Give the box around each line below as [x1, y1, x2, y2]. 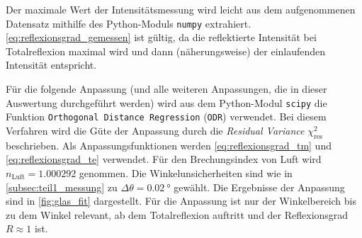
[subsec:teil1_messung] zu [6, 179, 118, 194]
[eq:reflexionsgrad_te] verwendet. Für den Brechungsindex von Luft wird [6, 152, 322, 166]
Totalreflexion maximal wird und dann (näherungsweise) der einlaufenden [6, 43, 326, 58]
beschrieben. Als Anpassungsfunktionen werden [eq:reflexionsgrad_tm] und [6, 137, 332, 152]
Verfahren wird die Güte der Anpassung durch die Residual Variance [6, 123, 305, 137]
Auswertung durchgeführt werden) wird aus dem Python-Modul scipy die [6, 95, 327, 110]
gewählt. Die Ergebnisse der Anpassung [174, 179, 345, 194]
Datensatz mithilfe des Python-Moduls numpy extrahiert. [6, 16, 251, 30]
